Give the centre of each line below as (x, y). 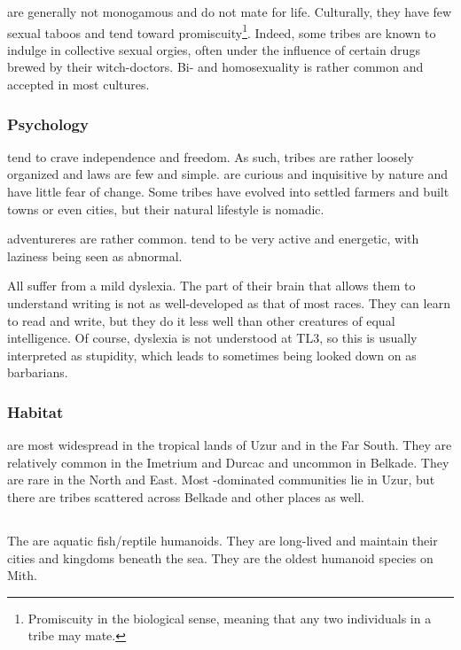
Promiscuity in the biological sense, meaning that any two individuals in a (230, 618)
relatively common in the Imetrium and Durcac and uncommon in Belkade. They (228, 462)
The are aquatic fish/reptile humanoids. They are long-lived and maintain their (223, 540)
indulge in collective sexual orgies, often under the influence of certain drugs (214, 49)
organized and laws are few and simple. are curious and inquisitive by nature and (228, 174)
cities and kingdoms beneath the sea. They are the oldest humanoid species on (220, 557)
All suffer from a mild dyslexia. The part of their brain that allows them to (211, 286)
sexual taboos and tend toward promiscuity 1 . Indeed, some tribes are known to (222, 31)
